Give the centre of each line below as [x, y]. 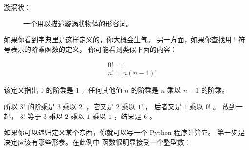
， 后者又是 [164, 107]
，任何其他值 [102, 90]
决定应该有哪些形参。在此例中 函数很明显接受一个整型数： [97, 142]
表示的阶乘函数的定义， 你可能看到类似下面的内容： [94, 49]
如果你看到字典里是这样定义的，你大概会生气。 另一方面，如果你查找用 [118, 40]
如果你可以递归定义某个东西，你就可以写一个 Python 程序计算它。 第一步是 [124, 132]
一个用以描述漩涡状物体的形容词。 [78, 23]
